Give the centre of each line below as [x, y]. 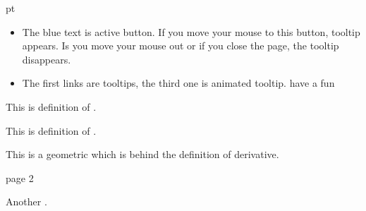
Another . [26, 201]
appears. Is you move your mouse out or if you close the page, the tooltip [181, 46]
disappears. [47, 59]
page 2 [20, 177]
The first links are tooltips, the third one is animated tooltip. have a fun [178, 83]
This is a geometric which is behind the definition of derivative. [142, 154]
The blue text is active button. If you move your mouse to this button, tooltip [191, 31]
